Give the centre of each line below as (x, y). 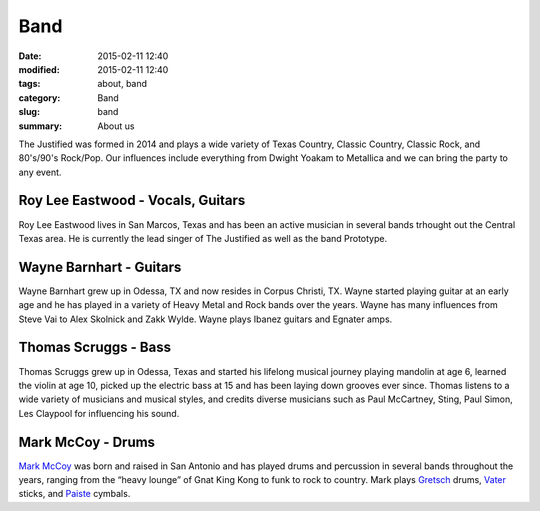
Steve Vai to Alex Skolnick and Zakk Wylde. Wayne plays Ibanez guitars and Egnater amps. (205, 319)
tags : (29, 84)
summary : (40, 126)
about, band (122, 84)
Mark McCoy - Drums (86, 441)
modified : (39, 69)
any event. (40, 172)
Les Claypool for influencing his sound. (99, 413)
